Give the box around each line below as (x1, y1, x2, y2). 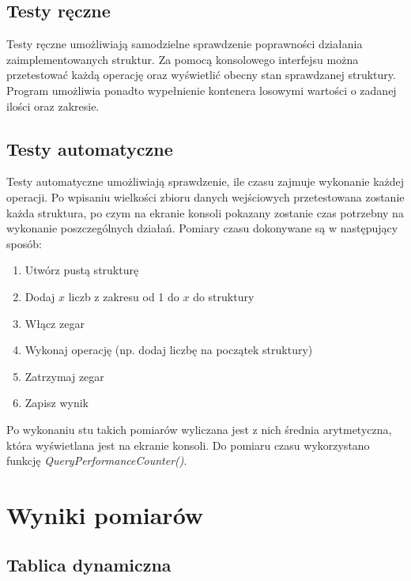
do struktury (193, 288, 255, 304)
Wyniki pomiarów (6, 498, 204, 530)
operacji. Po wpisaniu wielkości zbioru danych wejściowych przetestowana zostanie (6, 188, 405, 205)
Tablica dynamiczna (6, 553, 172, 577)
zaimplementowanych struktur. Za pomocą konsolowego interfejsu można (6, 51, 359, 67)
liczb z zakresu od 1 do (68, 288, 179, 304)
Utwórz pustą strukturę (25, 262, 139, 278)
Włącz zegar (25, 315, 85, 331)
